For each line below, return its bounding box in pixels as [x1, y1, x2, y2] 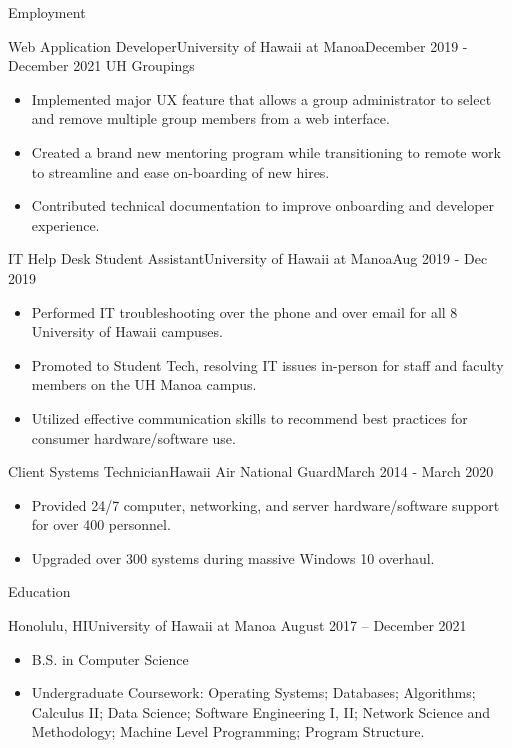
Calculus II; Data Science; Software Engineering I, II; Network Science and [31, 701, 491, 722]
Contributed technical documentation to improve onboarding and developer [31, 195, 495, 216]
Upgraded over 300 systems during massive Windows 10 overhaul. [31, 547, 435, 568]
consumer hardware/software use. [31, 427, 236, 448]
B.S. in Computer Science [31, 648, 189, 669]
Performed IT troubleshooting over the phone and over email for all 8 [31, 301, 458, 322]
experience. [31, 214, 100, 235]
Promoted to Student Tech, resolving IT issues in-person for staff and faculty [31, 354, 504, 375]
